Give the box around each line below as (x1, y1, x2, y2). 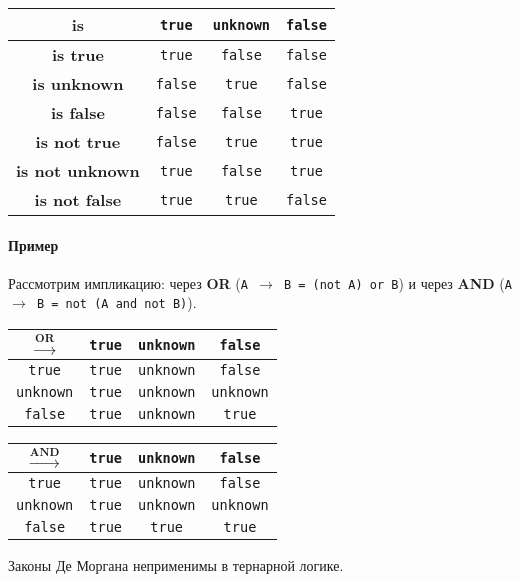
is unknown (32, 72, 124, 95)
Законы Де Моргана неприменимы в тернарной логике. (8, 555, 344, 576)
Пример (8, 234, 59, 255)
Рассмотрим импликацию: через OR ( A (8, 272, 248, 293)
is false (50, 101, 105, 124)
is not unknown (16, 159, 140, 182)
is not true (35, 130, 121, 153)
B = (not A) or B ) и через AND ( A (283, 272, 512, 293)
